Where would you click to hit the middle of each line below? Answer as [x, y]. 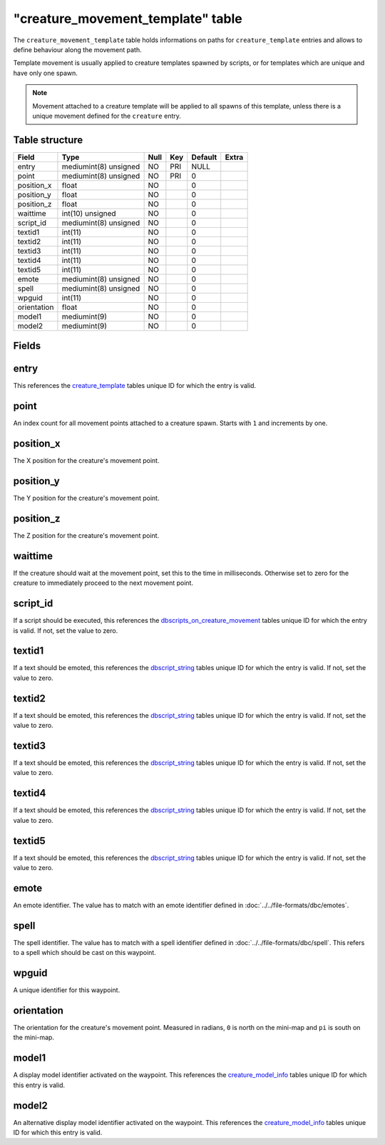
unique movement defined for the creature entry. [107, 116]
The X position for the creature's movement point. [86, 461]
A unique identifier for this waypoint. [67, 990]
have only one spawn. [46, 73]
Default [204, 157]
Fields [27, 346]
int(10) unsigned [89, 213]
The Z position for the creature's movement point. [86, 535]
